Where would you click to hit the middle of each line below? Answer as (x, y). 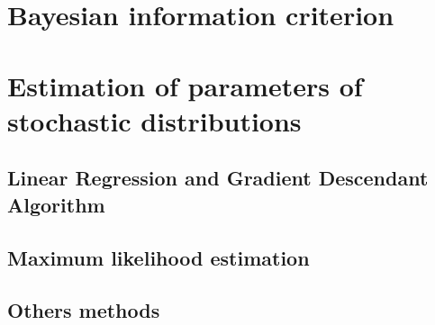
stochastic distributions (154, 120)
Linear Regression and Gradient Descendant (218, 178)
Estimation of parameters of (185, 85)
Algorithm (56, 204)
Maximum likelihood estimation (159, 257)
